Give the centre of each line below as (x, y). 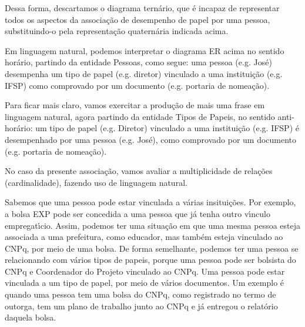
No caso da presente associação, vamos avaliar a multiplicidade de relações (139, 171)
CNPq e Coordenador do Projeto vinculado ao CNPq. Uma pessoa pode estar (145, 271)
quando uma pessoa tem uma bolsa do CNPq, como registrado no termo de (140, 294)
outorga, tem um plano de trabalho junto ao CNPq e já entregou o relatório (141, 306)
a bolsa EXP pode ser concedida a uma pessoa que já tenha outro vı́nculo (138, 213)
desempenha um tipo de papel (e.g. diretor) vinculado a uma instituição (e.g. (144, 73)
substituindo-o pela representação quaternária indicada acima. (117, 31)
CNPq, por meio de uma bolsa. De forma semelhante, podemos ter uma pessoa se (152, 248)
